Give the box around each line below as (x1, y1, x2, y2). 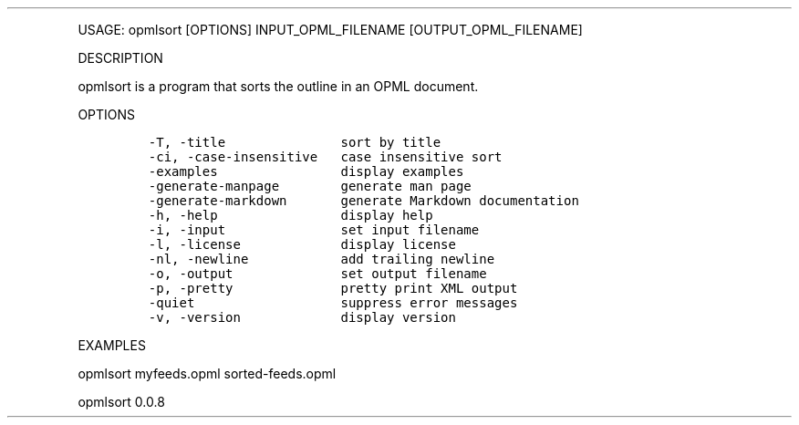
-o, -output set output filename (148, 266, 487, 281)
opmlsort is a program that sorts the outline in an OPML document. (78, 78, 479, 94)
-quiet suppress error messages (148, 295, 518, 310)
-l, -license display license (148, 237, 456, 252)
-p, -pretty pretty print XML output (148, 281, 518, 295)
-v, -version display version (148, 310, 456, 325)
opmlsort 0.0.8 (78, 394, 165, 409)
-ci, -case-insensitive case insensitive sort (148, 150, 503, 164)
